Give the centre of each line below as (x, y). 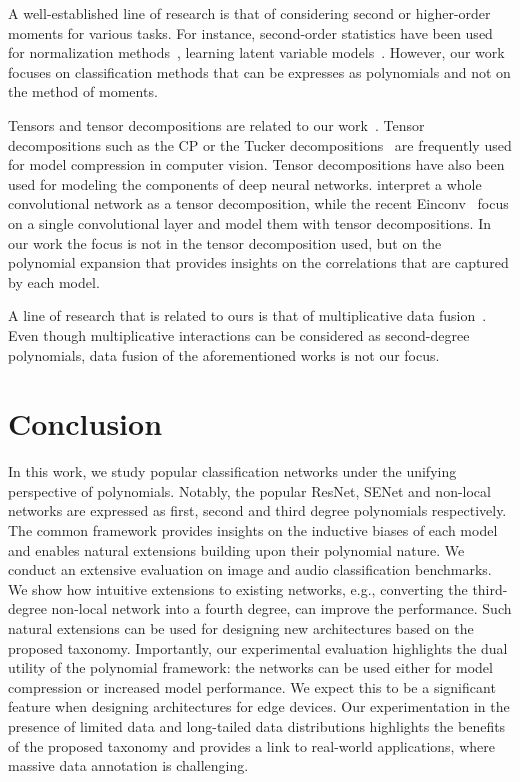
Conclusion (85, 423)
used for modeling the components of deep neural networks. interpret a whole (245, 183)
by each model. (54, 281)
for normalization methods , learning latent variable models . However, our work (256, 52)
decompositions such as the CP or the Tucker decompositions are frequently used (260, 144)
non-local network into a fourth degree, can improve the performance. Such (281, 608)
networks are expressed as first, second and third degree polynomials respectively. (257, 510)
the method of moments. (83, 91)
